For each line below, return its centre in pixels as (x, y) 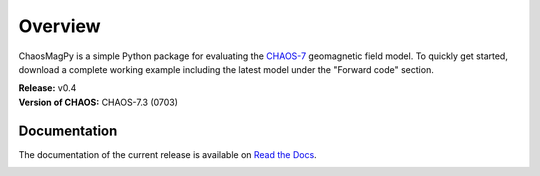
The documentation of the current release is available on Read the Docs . (167, 154)
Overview (59, 26)
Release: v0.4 (47, 88)
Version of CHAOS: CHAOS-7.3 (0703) (98, 102)
